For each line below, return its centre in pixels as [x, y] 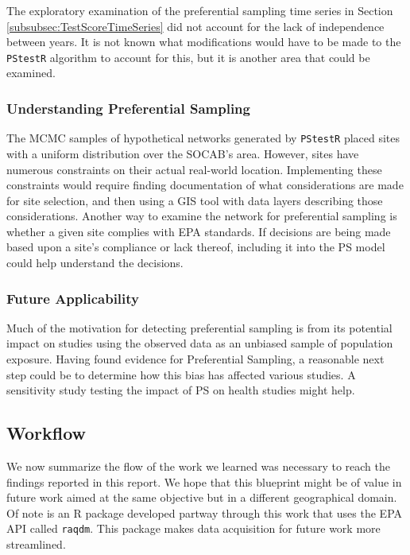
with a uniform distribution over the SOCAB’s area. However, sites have [183, 153]
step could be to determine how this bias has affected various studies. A [181, 374]
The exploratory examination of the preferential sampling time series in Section [200, 10]
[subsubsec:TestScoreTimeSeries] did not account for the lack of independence [195, 26]
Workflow [46, 433]
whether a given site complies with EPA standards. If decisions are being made [199, 231]
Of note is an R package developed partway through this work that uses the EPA [205, 512]
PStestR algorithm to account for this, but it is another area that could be [188, 57]
